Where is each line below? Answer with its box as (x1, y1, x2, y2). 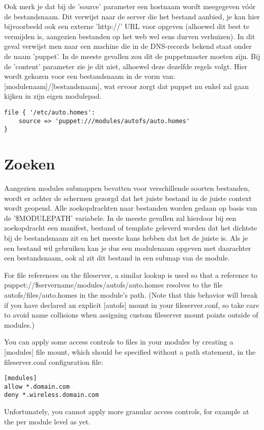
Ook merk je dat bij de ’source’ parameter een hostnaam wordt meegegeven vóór (4, 1, 256, 11)
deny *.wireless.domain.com (4, 391, 99, 399)
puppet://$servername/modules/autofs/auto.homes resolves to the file (4, 279, 223, 290)
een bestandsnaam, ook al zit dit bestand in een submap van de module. (4, 252, 230, 263)
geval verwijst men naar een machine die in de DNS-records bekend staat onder (4, 41, 252, 51)
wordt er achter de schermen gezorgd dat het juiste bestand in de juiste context (4, 192, 252, 203)
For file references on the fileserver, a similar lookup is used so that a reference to (4, 269, 257, 280)
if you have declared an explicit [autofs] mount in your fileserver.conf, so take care (4, 299, 259, 310)
